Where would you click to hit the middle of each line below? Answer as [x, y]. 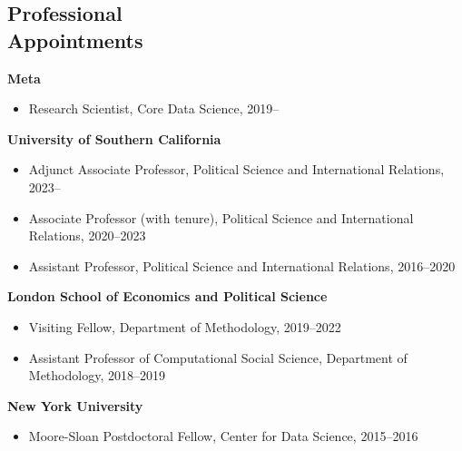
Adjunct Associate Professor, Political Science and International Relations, [236, 169]
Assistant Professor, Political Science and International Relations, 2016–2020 [242, 265]
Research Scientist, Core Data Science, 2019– [154, 108]
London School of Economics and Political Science [167, 296]
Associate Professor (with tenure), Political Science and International [221, 217]
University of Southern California [114, 138]
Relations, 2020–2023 [87, 235]
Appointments [75, 39]
